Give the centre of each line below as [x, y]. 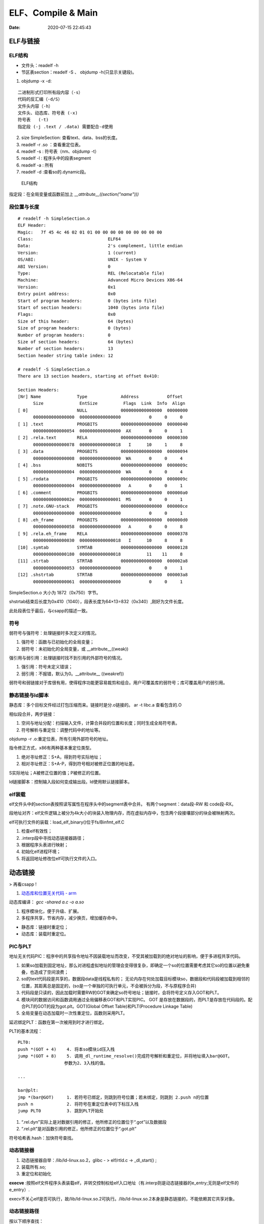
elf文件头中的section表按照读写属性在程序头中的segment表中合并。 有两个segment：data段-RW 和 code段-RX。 [122, 804]
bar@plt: [28, 1090]
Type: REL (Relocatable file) [91, 273]
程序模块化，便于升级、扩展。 [51, 911]
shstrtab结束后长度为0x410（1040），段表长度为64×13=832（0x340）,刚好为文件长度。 [98, 602]
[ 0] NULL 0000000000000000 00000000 [103, 410]
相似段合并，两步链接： [33, 714]
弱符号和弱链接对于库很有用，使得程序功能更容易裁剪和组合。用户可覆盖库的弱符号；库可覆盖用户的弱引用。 [118, 683]
